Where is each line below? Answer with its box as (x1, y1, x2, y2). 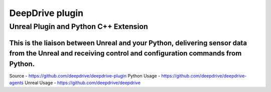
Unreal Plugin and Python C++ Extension (9, 22, 148, 31)
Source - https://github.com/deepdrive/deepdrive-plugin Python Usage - (9, 72, 161, 78)
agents (9, 80, 24, 86)
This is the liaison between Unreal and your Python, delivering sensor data (9, 38, 247, 47)
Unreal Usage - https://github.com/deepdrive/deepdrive (24, 80, 141, 86)
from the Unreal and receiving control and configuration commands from (9, 49, 242, 57)
